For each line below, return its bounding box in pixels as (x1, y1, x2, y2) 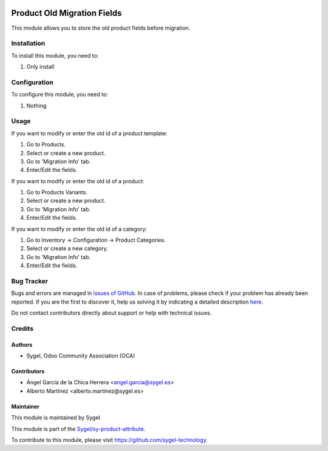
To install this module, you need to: (11, 52, 99, 59)
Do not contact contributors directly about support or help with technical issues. (11, 310, 212, 317)
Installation (11, 39, 46, 48)
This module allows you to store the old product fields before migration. (11, 24, 191, 32)
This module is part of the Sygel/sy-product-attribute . (11, 425, 146, 432)
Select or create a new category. (26, 245, 109, 252)
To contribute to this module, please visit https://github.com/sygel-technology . (11, 436, 208, 444)
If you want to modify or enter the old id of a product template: (11, 129, 168, 137)
